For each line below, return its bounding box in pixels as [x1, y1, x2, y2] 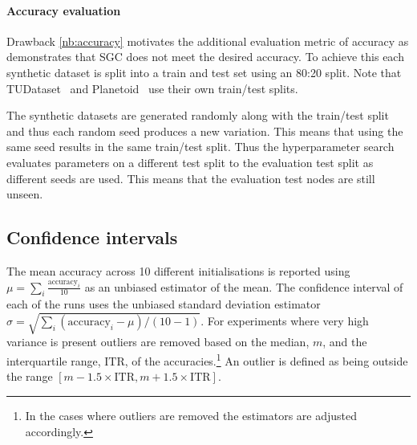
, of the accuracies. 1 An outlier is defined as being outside [124, 350, 408, 369]
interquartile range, [6, 352, 101, 369]
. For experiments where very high [200, 312, 369, 329]
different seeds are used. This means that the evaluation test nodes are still [6, 169, 375, 186]
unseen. [6, 186, 43, 202]
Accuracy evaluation [6, 2, 121, 18]
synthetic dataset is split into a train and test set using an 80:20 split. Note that [6, 63, 402, 80]
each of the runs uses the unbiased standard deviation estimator [6, 296, 321, 312]
